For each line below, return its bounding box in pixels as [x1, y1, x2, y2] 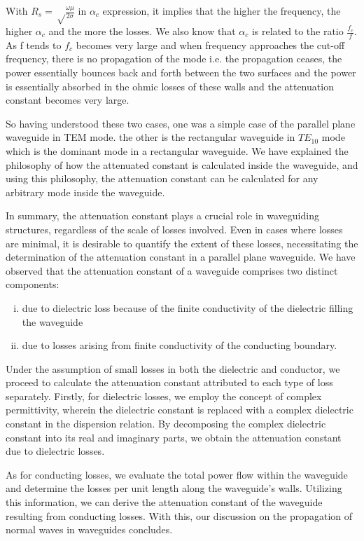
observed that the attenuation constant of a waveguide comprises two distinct [6, 263, 338, 278]
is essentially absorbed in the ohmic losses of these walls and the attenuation [6, 78, 334, 93]
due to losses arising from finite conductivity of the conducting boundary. [22, 338, 337, 352]
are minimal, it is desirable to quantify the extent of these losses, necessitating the [6, 235, 358, 250]
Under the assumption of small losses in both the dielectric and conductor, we [6, 361, 340, 376]
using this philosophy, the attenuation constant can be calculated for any [6, 171, 318, 186]
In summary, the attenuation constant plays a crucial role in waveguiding [6, 208, 319, 223]
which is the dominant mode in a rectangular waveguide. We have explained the [6, 143, 349, 158]
